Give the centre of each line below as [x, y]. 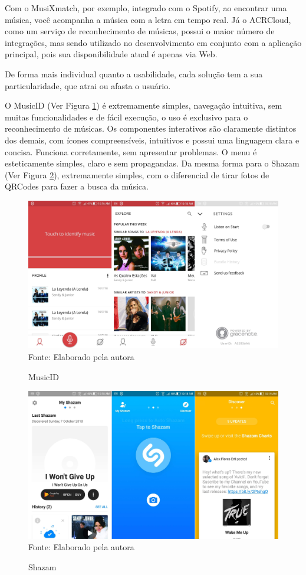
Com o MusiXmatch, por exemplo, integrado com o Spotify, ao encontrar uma [146, 8]
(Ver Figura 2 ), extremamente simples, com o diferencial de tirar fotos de [137, 174]
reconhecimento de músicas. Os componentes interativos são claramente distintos [151, 128]
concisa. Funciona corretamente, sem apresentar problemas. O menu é [131, 151]
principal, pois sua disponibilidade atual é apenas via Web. [111, 54]
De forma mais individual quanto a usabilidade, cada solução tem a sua [134, 73]
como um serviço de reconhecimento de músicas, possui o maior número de [140, 31]
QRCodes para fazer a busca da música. [77, 186]
